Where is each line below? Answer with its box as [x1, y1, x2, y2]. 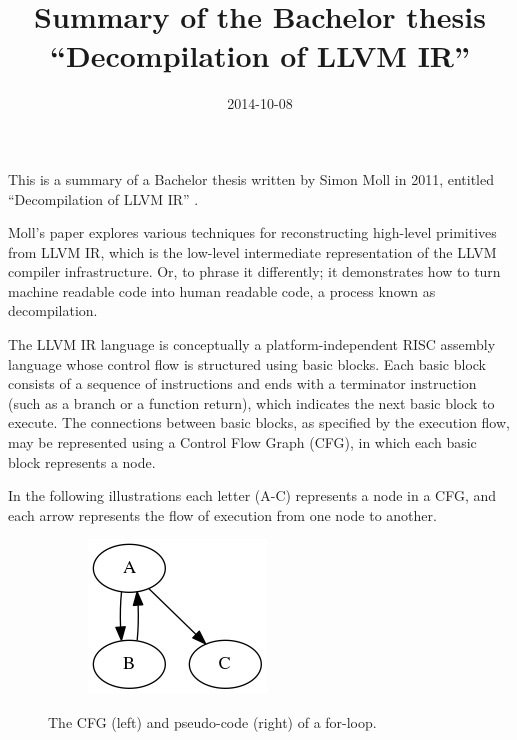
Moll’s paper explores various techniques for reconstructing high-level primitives [8, 222, 497, 243]
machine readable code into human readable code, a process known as [8, 280, 436, 301]
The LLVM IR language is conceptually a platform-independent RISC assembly [8, 334, 496, 355]
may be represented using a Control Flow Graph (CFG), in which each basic [8, 432, 477, 453]
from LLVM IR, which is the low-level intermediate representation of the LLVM [8, 241, 497, 262]
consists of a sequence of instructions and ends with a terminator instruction [8, 373, 477, 394]
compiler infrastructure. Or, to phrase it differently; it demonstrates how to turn [8, 261, 501, 282]
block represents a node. [8, 451, 156, 472]
